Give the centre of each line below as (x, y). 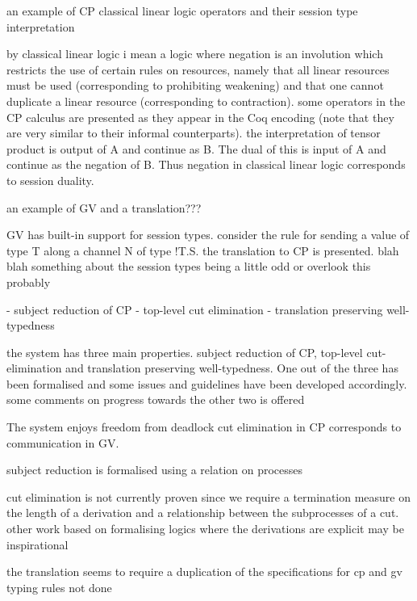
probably (29, 282)
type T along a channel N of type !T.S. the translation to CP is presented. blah (203, 250)
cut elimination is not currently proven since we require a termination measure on (208, 496)
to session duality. (50, 180)
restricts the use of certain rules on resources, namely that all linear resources (198, 69)
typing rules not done (59, 587)
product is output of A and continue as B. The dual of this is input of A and (196, 148)
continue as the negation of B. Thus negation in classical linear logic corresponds (206, 164)
